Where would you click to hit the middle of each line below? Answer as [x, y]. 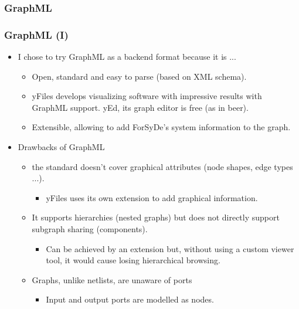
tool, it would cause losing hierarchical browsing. [133, 260]
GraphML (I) [36, 34]
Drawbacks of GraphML [61, 147]
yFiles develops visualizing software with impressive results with [147, 96]
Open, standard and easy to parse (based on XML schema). [139, 76]
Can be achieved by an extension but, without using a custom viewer [170, 248]
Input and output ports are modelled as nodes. [130, 299]
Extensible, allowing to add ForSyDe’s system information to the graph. [161, 127]
